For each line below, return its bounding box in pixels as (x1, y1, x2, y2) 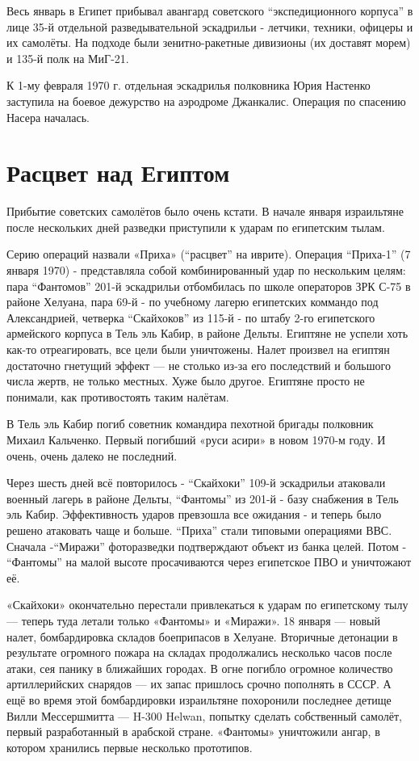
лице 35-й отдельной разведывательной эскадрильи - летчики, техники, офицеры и (6, 18, 413, 35)
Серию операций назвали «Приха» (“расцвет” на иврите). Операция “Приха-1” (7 (6, 246, 411, 263)
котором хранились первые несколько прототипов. (6, 738, 253, 755)
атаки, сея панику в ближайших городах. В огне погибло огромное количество (6, 659, 393, 676)
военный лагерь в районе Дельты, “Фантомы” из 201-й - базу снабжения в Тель (6, 490, 399, 507)
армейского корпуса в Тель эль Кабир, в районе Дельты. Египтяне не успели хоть (6, 325, 409, 342)
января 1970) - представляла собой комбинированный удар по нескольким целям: (6, 262, 406, 279)
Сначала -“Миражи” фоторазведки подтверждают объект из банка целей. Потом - (6, 537, 407, 554)
